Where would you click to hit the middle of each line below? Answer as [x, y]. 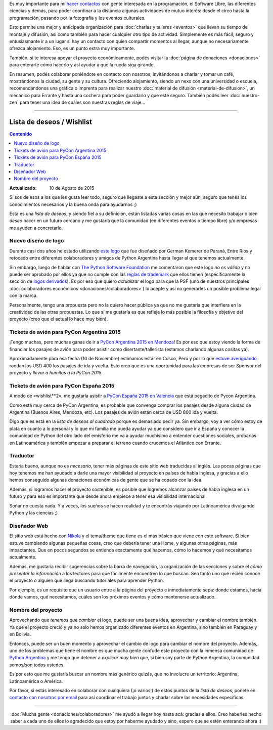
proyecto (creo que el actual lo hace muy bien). [59, 319]
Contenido [21, 134]
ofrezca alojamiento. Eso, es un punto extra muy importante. [72, 49]
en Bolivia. [20, 634]
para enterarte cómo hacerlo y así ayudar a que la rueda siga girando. [82, 65]
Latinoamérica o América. [36, 681]
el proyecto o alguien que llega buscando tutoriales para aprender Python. [87, 581]
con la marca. [24, 295]
